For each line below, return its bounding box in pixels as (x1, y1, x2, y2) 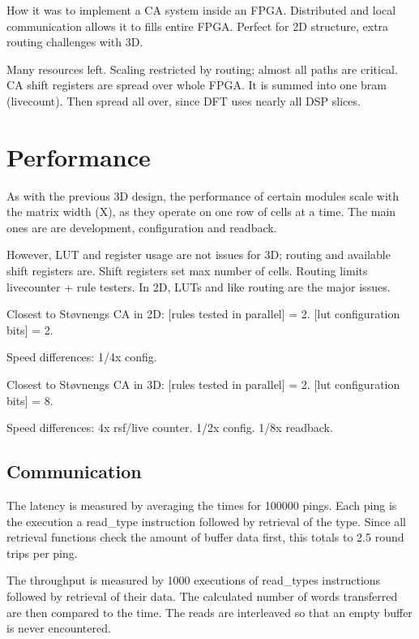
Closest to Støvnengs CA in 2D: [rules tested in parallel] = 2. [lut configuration (6, 305, 400, 322)
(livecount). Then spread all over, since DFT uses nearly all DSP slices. (6, 92, 361, 109)
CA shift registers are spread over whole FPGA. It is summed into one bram (6, 76, 387, 93)
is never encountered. (6, 620, 111, 637)
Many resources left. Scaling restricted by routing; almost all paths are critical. (6, 60, 398, 77)
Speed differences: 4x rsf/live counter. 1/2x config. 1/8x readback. (6, 419, 333, 436)
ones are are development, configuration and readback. (6, 218, 277, 235)
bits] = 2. (6, 321, 53, 338)
